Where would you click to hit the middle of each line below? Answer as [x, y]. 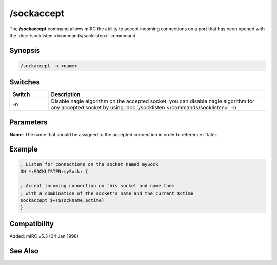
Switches [25, 82]
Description [66, 94]
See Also [24, 251]
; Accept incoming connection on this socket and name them [97, 186]
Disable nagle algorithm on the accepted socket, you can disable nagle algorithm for [153, 101]
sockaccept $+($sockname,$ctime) [62, 200]
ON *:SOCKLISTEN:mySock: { [54, 172]
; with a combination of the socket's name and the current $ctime [107, 193]
